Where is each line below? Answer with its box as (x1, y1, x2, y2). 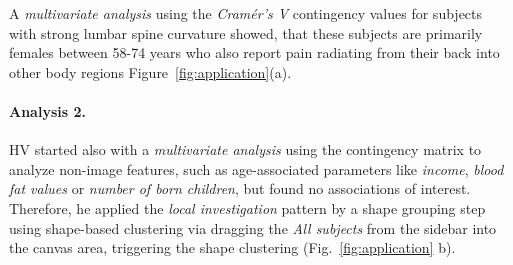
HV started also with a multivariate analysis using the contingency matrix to (9, 139, 482, 160)
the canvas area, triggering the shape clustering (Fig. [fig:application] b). (9, 237, 456, 258)
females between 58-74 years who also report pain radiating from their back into (9, 42, 500, 63)
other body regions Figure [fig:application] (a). (9, 61, 292, 82)
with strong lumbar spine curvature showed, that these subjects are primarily (9, 22, 483, 43)
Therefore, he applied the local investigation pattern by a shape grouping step (9, 197, 486, 218)
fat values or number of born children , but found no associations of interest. (9, 178, 471, 199)
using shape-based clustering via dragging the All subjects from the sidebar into (9, 217, 497, 238)
